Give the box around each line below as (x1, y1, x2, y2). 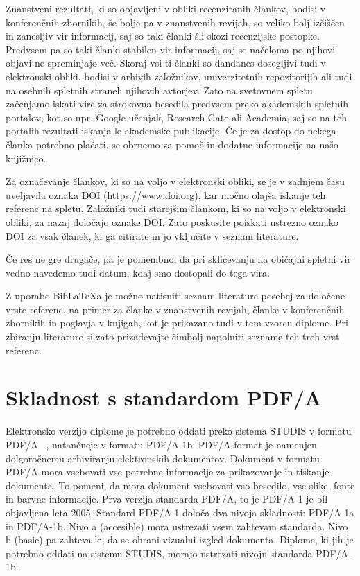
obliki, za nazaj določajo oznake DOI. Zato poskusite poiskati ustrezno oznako (6, 214, 338, 229)
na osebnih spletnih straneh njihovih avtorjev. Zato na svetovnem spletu (6, 82, 313, 97)
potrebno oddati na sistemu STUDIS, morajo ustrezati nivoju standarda (6, 546, 313, 560)
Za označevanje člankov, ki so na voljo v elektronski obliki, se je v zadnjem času (6, 174, 345, 189)
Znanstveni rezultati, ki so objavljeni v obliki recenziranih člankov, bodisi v (6, 1, 326, 15)
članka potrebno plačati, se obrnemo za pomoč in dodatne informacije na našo (6, 137, 338, 151)
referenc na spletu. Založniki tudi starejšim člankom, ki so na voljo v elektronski (6, 201, 346, 216)
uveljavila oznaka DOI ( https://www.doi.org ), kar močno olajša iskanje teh (6, 187, 326, 202)
